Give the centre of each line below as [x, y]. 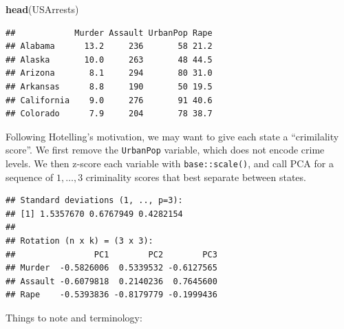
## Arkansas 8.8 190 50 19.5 [109, 86]
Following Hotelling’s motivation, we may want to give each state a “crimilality [172, 136]
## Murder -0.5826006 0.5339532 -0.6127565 [111, 268]
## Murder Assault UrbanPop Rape [109, 33]
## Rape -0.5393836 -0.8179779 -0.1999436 [111, 295]
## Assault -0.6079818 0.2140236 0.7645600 [111, 281]
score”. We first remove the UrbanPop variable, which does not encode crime [165, 150]
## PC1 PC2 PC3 [111, 254]
